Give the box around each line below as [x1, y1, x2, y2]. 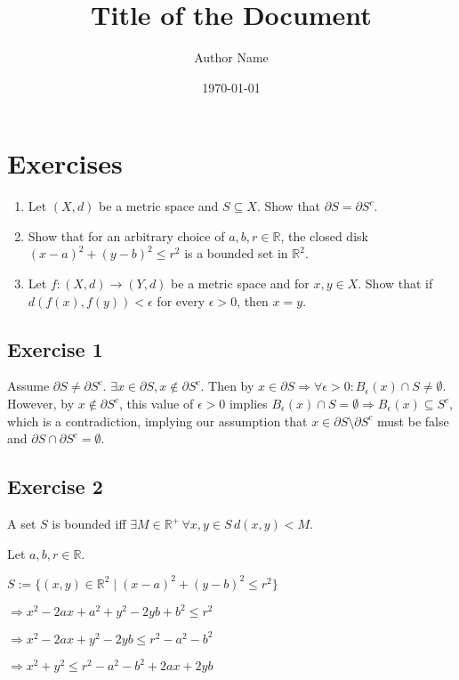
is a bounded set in [184, 244, 288, 263]
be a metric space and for [171, 274, 310, 293]
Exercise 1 [7, 335, 103, 362]
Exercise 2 [7, 473, 103, 500]
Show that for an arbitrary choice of [28, 226, 225, 245]
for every [157, 291, 205, 310]
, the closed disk [280, 226, 368, 245]
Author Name [194, 48, 269, 67]
